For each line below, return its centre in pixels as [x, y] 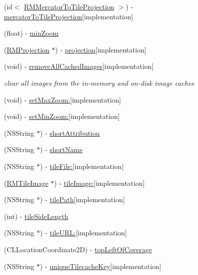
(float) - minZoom [31, 33]
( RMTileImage [26, 183]
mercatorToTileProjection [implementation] [69, 16]
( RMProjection [27, 49]
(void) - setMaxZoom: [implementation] [63, 99]
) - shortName [61, 149]
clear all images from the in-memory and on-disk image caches [99, 82]
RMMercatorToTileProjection [69, 6]
